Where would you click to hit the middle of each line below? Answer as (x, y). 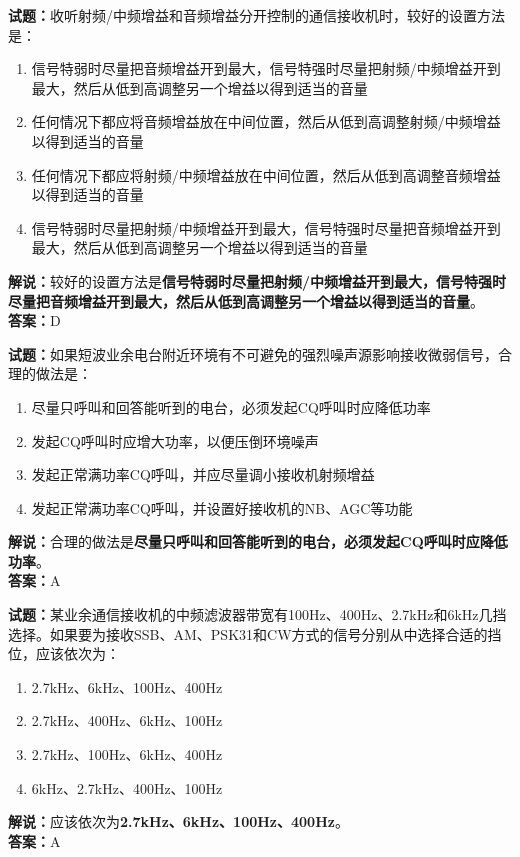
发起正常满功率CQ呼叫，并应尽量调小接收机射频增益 (203, 474)
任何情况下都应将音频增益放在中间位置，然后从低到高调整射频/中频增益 (266, 121)
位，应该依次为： (64, 653)
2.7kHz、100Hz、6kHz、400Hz (127, 754)
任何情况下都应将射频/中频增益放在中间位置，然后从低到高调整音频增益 (266, 174)
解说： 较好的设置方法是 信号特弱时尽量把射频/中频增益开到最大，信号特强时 (257, 280)
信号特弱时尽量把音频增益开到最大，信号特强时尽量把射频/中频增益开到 (266, 68)
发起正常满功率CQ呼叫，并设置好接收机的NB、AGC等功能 (222, 507)
